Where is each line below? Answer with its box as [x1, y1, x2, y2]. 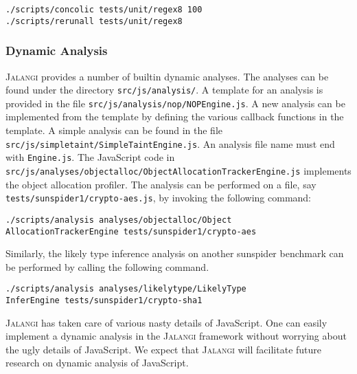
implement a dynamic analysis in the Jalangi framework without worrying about [5, 329, 347, 343]
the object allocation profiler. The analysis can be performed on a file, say [5, 177, 316, 191]
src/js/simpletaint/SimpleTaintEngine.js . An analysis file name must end [5, 136, 335, 151]
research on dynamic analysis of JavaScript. [5, 355, 189, 370]
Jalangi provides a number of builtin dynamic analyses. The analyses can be [5, 69, 329, 83]
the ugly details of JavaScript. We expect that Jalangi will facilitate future [5, 342, 322, 356]
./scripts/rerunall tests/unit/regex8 [5, 16, 183, 26]
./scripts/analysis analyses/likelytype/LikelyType [5, 284, 246, 294]
